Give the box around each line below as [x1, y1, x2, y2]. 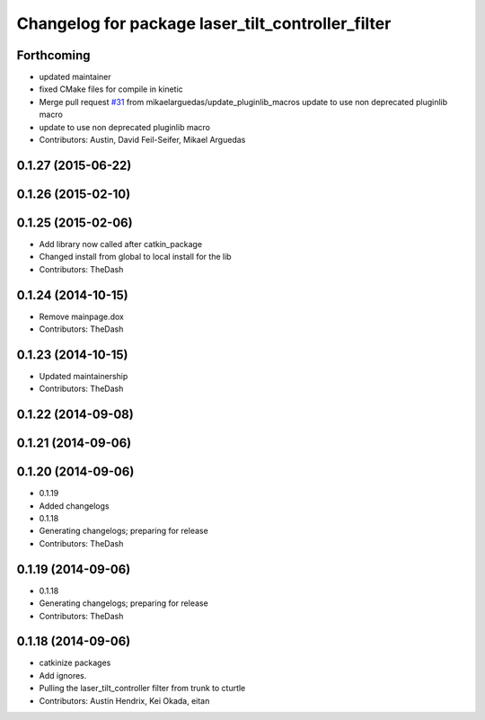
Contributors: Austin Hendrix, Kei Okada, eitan [39, 695, 210, 706]
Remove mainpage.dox [39, 311, 125, 322]
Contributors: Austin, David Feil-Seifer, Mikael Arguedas [39, 135, 246, 146]
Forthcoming [16, 48, 91, 63]
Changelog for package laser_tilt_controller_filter [16, 13, 392, 33]
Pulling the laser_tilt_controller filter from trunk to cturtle [39, 683, 246, 694]
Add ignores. [39, 670, 87, 680]
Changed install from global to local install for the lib [39, 252, 233, 262]
